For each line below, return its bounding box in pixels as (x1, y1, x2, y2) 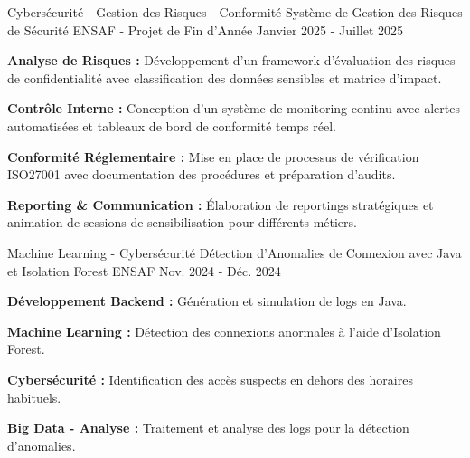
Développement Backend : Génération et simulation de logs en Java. (7, 291, 407, 310)
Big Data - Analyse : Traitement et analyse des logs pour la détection (7, 418, 409, 437)
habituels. (7, 387, 61, 406)
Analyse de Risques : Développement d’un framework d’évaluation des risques (7, 51, 456, 70)
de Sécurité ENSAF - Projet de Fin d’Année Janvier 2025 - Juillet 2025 (7, 20, 404, 39)
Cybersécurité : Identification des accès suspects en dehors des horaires (7, 369, 413, 388)
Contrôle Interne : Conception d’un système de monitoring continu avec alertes (7, 99, 460, 118)
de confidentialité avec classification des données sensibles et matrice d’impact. (7, 68, 442, 87)
